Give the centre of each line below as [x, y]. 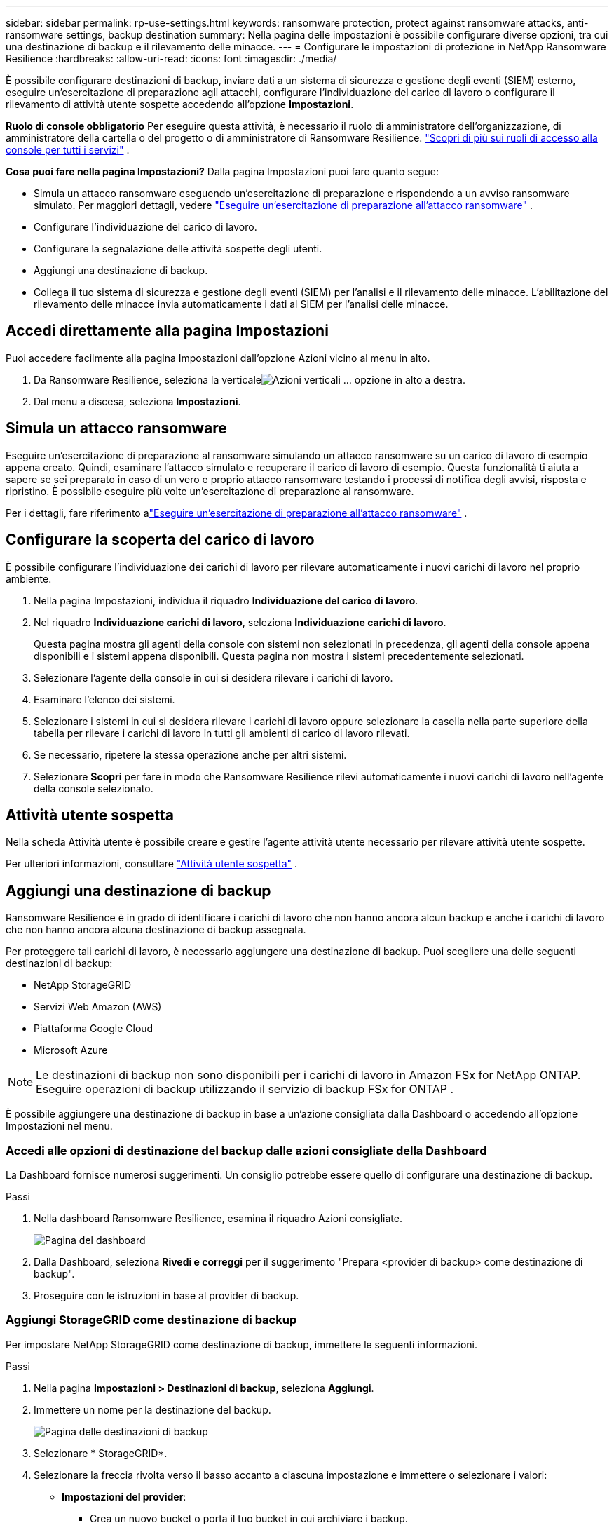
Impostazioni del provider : [124, 1496]
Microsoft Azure [71, 1050]
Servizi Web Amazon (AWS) [98, 1007]
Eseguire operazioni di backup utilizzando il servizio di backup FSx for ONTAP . [245, 1089]
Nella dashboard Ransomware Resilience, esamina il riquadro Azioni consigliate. [218, 1218]
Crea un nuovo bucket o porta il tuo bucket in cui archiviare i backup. [249, 1518]
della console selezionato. [94, 788]
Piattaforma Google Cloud [94, 1029]
